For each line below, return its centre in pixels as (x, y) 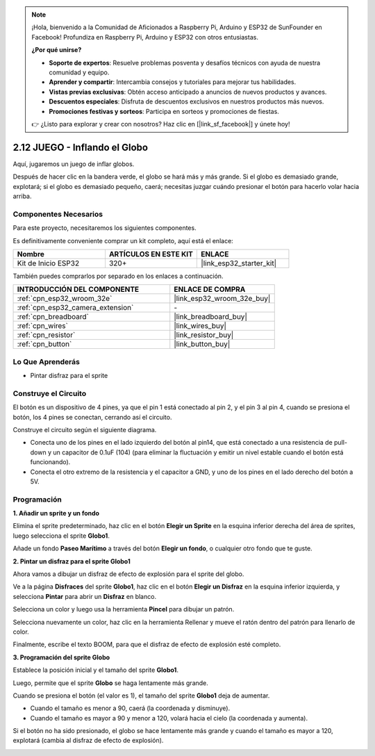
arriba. (22, 196)
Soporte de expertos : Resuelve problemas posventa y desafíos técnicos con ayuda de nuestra (185, 63)
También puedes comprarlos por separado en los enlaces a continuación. (118, 276)
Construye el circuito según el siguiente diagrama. (85, 429)
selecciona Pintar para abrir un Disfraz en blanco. (84, 596)
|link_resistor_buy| (204, 335)
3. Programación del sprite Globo (61, 657)
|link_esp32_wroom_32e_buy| (222, 299)
